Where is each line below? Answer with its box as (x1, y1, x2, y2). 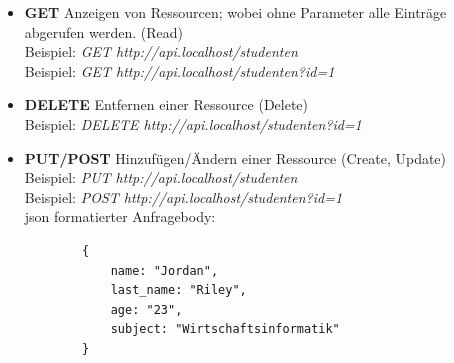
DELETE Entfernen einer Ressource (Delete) (24, 94, 309, 115)
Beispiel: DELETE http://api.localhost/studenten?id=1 (24, 113, 362, 134)
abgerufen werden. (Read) (24, 21, 183, 42)
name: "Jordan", (110, 263, 219, 278)
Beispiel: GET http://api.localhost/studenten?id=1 (24, 60, 335, 81)
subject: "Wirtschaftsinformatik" (110, 322, 340, 337)
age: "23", (110, 302, 183, 317)
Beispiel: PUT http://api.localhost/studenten (24, 167, 298, 188)
